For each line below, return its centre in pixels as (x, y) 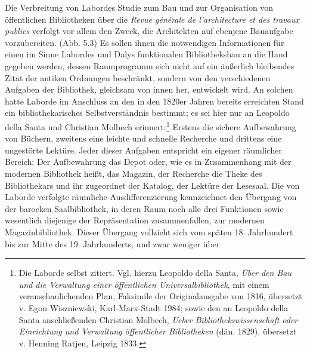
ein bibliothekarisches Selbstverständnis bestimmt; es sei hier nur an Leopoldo (147, 113)
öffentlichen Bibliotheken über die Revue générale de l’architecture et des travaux (152, 19)
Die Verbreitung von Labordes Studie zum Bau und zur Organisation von (139, 7)
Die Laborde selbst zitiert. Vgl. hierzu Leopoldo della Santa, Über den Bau (155, 273)
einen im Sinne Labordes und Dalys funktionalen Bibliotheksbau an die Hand (146, 54)
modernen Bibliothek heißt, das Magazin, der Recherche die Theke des (134, 173)
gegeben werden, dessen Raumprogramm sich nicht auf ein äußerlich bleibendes (150, 65)
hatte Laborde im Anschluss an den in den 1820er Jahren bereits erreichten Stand (154, 101)
